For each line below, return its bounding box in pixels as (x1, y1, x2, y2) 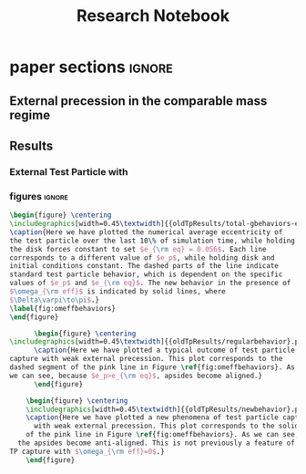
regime (9, 107, 51, 123)
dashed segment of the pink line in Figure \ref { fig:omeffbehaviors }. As (9, 363, 296, 372)
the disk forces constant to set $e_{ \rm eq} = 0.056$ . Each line (9, 244, 267, 253)
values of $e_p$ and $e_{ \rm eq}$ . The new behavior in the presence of (9, 279, 291, 288)
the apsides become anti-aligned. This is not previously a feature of (17, 438, 296, 448)
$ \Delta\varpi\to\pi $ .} (9, 295, 100, 304)
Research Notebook (76, 5, 230, 26)
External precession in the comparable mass (9, 93, 268, 108)
